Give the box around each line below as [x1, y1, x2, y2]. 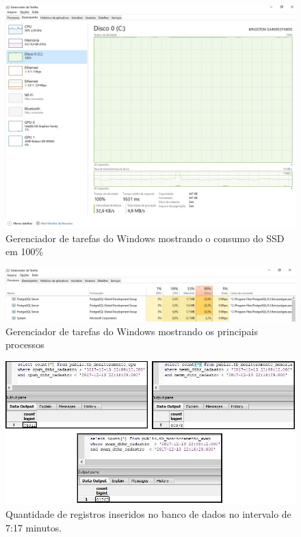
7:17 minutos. [5, 521, 62, 535]
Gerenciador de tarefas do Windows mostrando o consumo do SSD [5, 231, 285, 245]
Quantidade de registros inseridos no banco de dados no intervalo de [5, 507, 291, 521]
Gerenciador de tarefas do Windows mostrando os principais [5, 324, 258, 338]
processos [5, 337, 44, 352]
